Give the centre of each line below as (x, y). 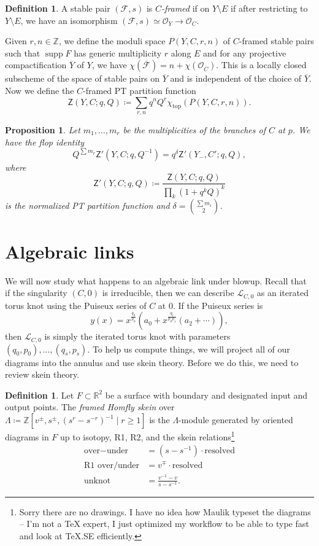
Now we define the (40, 90)
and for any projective (245, 53)
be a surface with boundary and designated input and (206, 395)
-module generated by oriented (236, 420)
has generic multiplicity (118, 53)
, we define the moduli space (112, 41)
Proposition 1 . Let (43, 129)
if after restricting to (269, 8)
